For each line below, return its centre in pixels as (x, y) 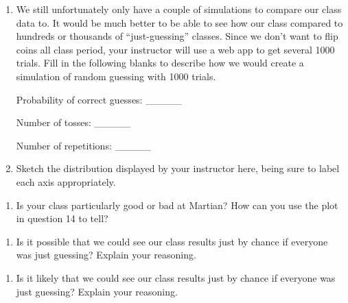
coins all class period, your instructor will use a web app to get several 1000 (175, 49)
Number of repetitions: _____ (83, 145)
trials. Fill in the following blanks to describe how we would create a (160, 63)
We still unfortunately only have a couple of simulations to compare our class (179, 9)
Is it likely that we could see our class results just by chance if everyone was (176, 277)
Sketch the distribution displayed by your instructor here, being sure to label (178, 168)
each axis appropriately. (66, 181)
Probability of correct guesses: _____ (99, 99)
